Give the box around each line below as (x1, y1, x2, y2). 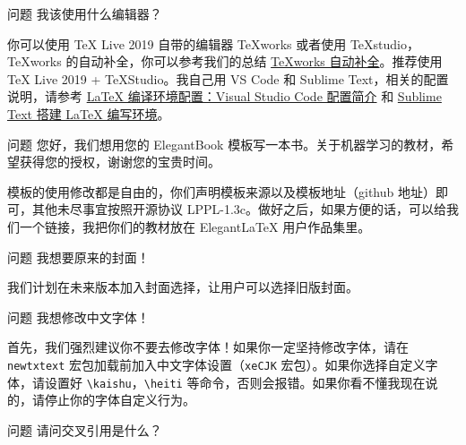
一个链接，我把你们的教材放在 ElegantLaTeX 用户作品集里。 (19, 217, 371, 235)
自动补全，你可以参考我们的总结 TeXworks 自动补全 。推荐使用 (78, 52, 443, 71)
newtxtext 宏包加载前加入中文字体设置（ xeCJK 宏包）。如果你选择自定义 (7, 355, 426, 373)
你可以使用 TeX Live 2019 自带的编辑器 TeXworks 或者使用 (7, 34, 347, 53)
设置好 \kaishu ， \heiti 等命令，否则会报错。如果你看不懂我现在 (44, 372, 426, 391)
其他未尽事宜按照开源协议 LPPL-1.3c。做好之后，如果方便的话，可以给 (31, 200, 446, 218)
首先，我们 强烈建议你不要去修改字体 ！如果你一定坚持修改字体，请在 (7, 338, 409, 356)
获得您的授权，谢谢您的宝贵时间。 (19, 152, 220, 171)
